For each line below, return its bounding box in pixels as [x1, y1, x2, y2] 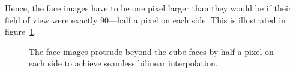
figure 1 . [5, 25, 37, 38]
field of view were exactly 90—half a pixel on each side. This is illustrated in [5, 13, 286, 26]
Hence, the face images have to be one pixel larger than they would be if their [5, 2, 292, 14]
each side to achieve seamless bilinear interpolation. [29, 57, 218, 69]
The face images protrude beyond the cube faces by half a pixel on [29, 45, 274, 57]
